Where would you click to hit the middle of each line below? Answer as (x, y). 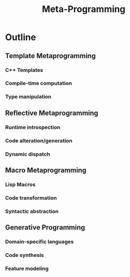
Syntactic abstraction (32, 211)
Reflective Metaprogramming (52, 113)
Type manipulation (28, 97)
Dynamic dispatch (28, 154)
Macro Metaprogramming (46, 170)
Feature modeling (27, 268)
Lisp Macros (20, 184)
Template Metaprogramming (51, 56)
